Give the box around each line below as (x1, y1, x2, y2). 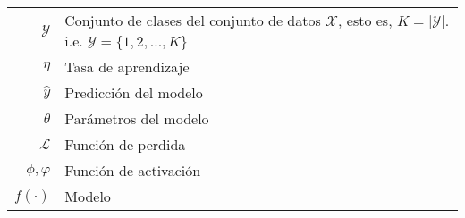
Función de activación (64, 160, 201, 180)
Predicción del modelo (64, 82, 203, 103)
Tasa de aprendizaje (64, 56, 190, 77)
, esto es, (338, 10, 393, 30)
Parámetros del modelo (64, 108, 209, 129)
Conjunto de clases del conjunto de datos (64, 10, 321, 30)
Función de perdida (64, 134, 186, 155)
